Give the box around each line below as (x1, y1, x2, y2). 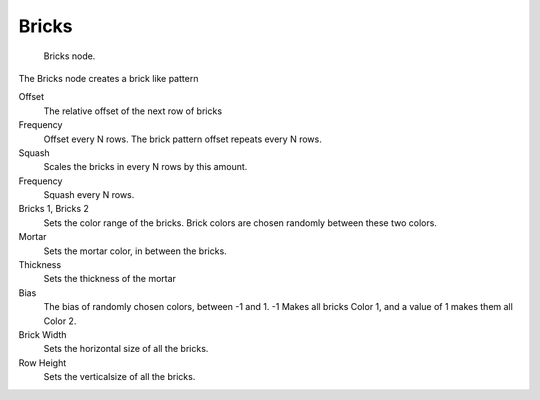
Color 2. (43, 315, 77, 327)
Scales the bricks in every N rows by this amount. (43, 161, 248, 173)
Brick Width (18, 328, 67, 340)
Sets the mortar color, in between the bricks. (43, 245, 227, 257)
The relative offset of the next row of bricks (43, 105, 223, 117)
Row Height (18, 356, 67, 369)
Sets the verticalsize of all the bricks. (43, 371, 196, 383)
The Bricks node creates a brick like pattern (18, 72, 199, 84)
